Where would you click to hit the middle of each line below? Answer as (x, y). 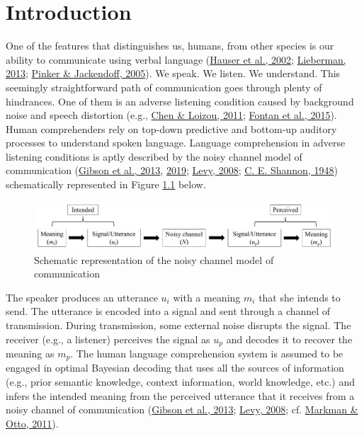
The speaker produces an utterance (82, 297)
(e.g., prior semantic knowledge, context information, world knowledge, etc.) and (180, 382)
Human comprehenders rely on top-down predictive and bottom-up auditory (171, 128)
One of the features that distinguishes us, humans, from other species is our (170, 46)
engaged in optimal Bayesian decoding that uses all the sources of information (175, 368)
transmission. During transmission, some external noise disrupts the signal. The (178, 325)
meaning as (30, 353)
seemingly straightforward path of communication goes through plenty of (164, 87)
